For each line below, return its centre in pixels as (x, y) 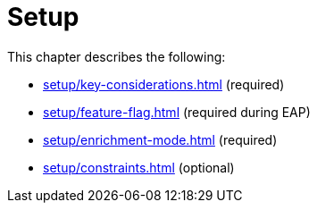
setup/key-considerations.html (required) (164, 84)
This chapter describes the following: (117, 56)
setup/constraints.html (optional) (139, 167)
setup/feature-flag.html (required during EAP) (177, 112)
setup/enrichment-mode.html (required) (160, 139)
